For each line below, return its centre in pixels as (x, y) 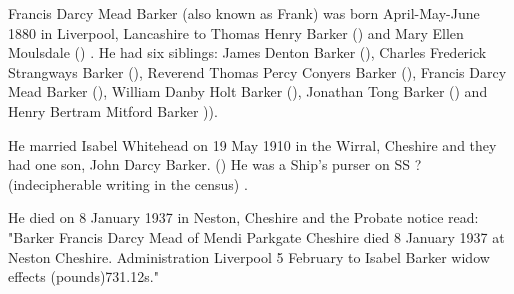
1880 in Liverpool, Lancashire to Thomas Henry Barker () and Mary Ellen (236, 32)
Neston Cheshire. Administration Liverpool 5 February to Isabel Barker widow (249, 256)
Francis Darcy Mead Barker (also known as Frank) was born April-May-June (244, 13)
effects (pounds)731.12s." (83, 276)
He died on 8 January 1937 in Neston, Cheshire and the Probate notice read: (243, 217)
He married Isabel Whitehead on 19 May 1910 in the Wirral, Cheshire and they (252, 144)
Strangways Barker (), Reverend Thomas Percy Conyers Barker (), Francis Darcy (257, 71)
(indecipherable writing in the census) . (128, 183)
